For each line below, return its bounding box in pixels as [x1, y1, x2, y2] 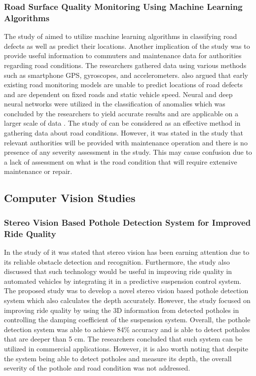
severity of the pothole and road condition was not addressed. [4, 363, 190, 373]
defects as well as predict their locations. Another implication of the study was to [4, 40, 250, 51]
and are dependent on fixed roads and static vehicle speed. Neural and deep [4, 89, 233, 99]
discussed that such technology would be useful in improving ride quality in [4, 266, 232, 276]
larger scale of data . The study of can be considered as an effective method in [4, 118, 241, 128]
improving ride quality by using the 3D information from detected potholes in [4, 305, 239, 315]
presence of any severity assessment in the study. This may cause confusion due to [4, 147, 252, 157]
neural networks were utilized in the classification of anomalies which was [4, 99, 225, 109]
